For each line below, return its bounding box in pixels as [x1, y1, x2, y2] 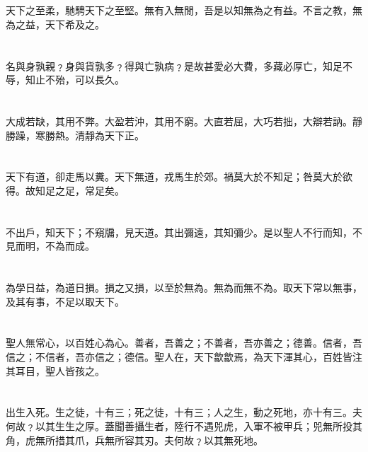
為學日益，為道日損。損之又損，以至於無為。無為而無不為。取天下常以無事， [6, 280, 362, 295]
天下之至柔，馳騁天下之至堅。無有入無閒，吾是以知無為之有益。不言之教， [6, 3, 352, 18]
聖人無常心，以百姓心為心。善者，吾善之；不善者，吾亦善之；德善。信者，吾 [6, 335, 362, 350]
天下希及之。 [45, 16, 105, 31]
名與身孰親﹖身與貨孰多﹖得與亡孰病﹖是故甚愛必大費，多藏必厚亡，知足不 [6, 58, 352, 73]
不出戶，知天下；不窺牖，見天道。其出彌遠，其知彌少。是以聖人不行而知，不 [6, 224, 362, 239]
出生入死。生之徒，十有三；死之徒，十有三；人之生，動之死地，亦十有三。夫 [6, 405, 362, 419]
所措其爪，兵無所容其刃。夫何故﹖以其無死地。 [45, 432, 263, 447]
